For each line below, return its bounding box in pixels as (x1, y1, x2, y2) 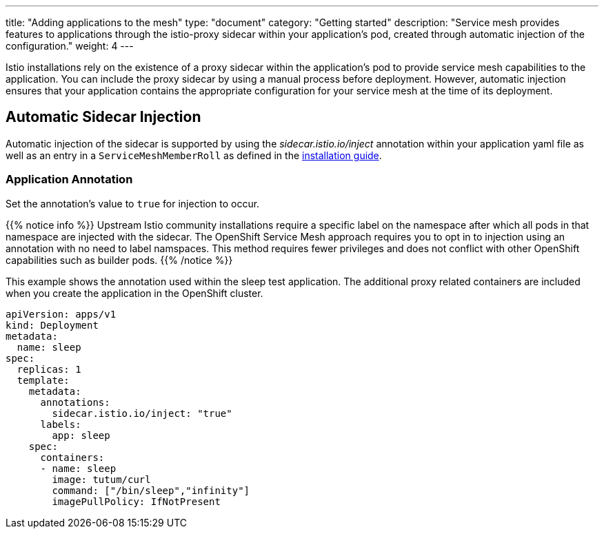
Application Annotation (6, 172, 133, 187)
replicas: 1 (17, 363, 81, 375)
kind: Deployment (6, 319, 99, 331)
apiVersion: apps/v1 (6, 308, 117, 320)
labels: (40, 418, 81, 430)
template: (17, 374, 70, 386)
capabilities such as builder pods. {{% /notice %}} (6, 254, 233, 266)
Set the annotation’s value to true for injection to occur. (6, 197, 260, 209)
